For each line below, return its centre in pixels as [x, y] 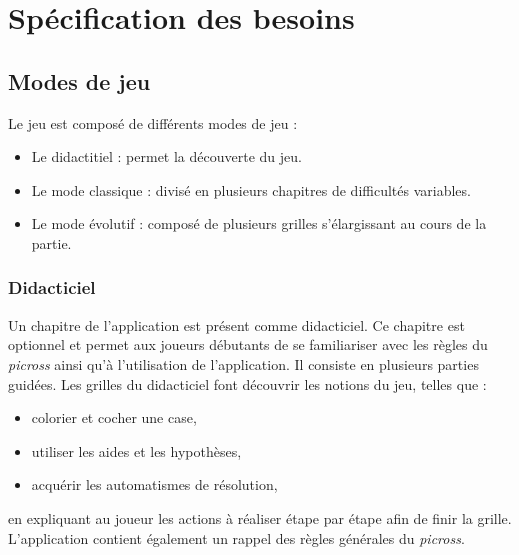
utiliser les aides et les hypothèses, [136, 450]
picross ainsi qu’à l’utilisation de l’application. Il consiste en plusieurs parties [243, 363]
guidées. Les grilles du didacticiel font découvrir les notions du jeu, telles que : [247, 383]
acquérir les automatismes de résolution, [154, 484]
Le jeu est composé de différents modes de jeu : [153, 122]
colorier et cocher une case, [114, 417]
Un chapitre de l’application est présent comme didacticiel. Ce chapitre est [236, 324]
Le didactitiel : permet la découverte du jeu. [166, 156]
